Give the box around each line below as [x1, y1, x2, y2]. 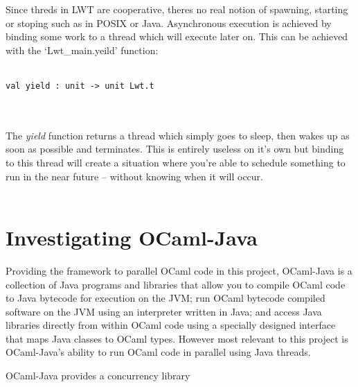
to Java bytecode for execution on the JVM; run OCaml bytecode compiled [6, 291, 325, 305]
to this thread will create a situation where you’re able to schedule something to [6, 155, 346, 169]
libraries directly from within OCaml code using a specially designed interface [6, 318, 336, 332]
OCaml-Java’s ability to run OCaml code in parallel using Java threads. [6, 345, 311, 359]
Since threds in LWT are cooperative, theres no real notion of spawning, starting [6, 2, 348, 16]
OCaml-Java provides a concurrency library [6, 368, 190, 383]
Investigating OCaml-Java [6, 223, 258, 251]
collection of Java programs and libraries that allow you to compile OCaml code [6, 277, 346, 291]
